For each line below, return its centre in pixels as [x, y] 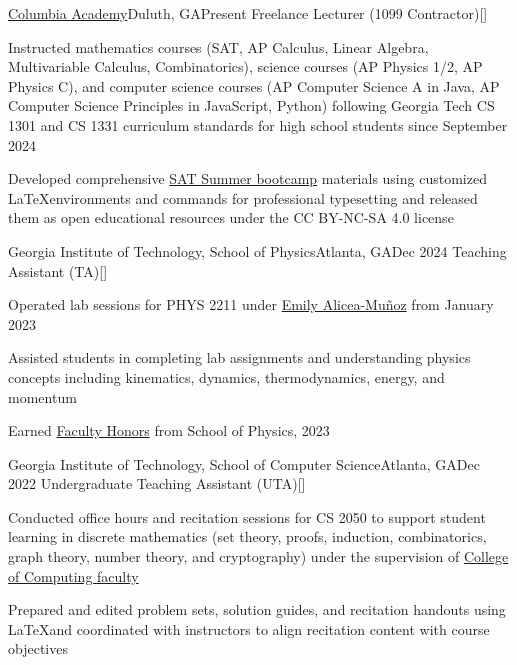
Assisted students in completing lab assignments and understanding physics [239, 357]
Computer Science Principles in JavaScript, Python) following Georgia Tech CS [251, 105]
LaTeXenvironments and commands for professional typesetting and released [243, 197]
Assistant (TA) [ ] [58, 270]
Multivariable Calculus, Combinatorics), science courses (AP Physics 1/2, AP [245, 66]
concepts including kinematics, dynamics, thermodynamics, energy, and [226, 376]
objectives [38, 648]
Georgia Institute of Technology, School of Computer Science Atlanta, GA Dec [244, 463]
